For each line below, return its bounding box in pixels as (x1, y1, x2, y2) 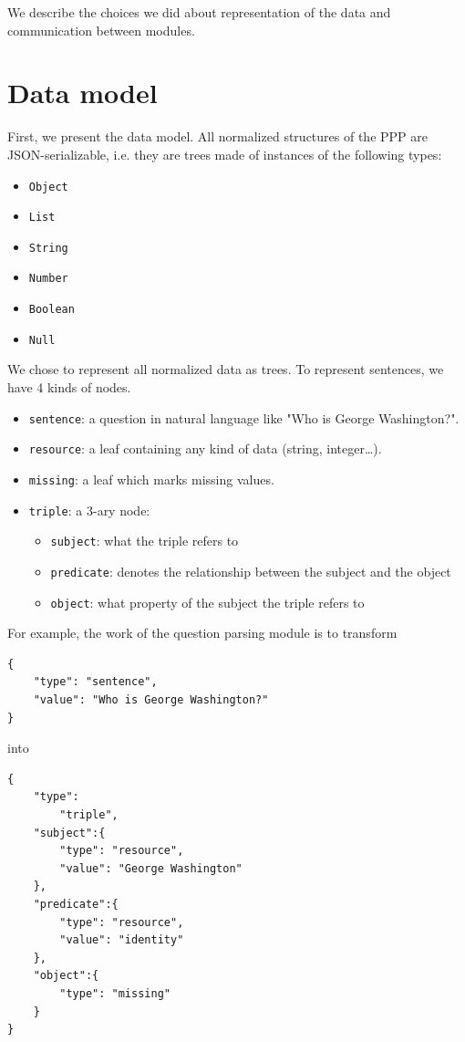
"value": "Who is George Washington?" (33, 693, 269, 706)
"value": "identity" (59, 933, 184, 947)
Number (28, 272, 68, 286)
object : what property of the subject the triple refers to (50, 592, 365, 611)
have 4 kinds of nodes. (7, 378, 131, 397)
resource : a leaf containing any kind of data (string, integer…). (28, 439, 382, 458)
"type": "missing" (59, 986, 170, 1000)
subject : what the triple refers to (50, 531, 239, 550)
